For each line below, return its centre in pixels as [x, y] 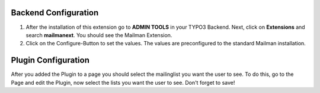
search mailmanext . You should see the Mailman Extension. [99, 35]
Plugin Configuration [50, 60]
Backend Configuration [55, 13]
